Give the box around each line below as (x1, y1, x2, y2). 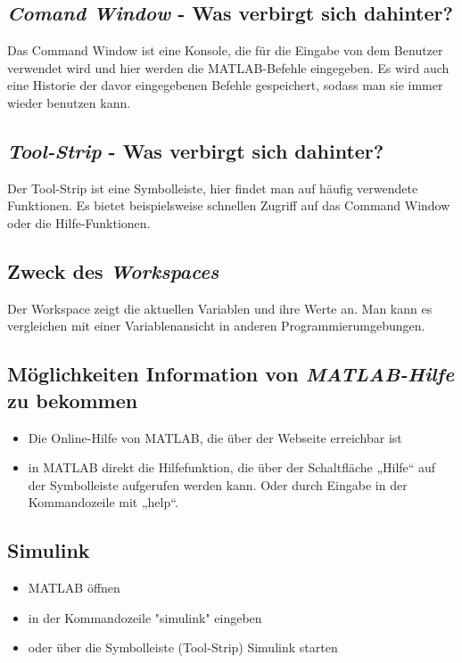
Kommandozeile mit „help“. (28, 493, 178, 512)
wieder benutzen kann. (7, 93, 131, 111)
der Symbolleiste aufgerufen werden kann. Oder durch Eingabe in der (28, 475, 408, 494)
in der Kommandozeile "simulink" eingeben (28, 608, 262, 626)
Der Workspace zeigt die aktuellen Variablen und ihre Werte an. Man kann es (7, 299, 433, 317)
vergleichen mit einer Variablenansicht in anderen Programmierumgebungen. (7, 316, 425, 335)
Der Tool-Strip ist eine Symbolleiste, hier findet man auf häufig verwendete (7, 178, 418, 197)
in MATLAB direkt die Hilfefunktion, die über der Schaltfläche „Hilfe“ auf (28, 458, 436, 477)
